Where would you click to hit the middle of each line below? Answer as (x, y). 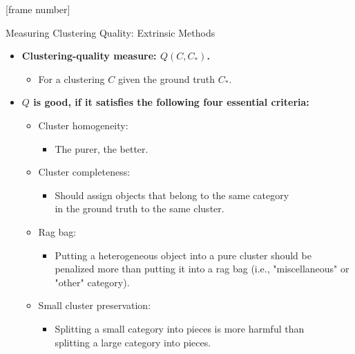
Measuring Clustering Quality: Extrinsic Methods (111, 32)
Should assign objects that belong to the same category (172, 195)
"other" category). (92, 282)
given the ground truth (166, 78)
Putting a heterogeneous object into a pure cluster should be (183, 255)
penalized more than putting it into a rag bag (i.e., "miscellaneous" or (202, 269)
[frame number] (38, 9)
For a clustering (71, 78)
